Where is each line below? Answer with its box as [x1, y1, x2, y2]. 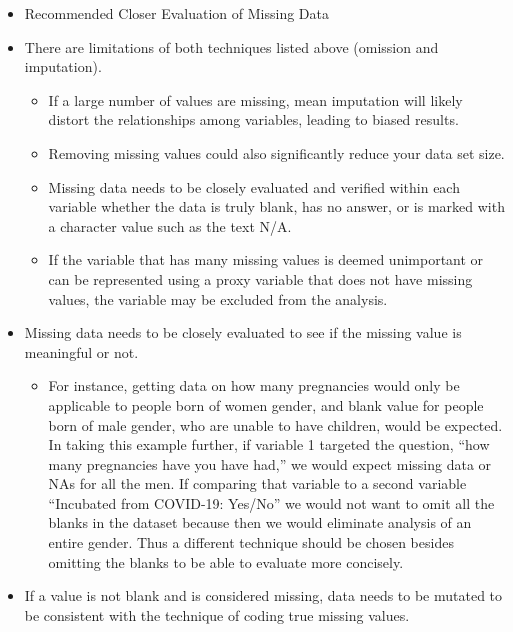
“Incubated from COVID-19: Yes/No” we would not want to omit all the [48, 492, 495, 513]
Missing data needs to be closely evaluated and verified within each [48, 176, 460, 197]
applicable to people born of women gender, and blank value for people [48, 394, 484, 415]
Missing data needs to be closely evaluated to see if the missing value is [24, 322, 462, 343]
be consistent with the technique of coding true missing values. [24, 604, 410, 625]
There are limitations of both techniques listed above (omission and [24, 36, 439, 57]
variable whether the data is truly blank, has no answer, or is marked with [48, 196, 505, 217]
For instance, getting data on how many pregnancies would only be [48, 375, 460, 396]
